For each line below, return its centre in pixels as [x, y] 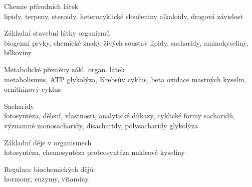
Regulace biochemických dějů [49, 169]
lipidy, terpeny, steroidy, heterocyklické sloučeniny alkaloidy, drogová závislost [123, 16]
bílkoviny [18, 52]
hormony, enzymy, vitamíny [46, 179]
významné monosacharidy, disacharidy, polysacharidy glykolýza [101, 125]
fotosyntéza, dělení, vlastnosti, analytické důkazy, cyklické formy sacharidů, [119, 116]
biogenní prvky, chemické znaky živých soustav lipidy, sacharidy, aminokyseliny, [126, 42]
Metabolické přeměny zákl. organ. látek [64, 69]
